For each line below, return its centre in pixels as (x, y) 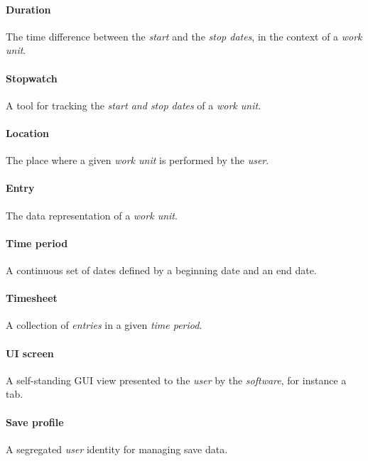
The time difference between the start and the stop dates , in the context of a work (184, 36)
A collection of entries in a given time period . (104, 325)
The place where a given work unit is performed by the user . (137, 160)
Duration (28, 9)
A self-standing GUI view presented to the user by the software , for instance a (176, 380)
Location (27, 132)
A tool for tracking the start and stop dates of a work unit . (134, 105)
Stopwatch (32, 78)
